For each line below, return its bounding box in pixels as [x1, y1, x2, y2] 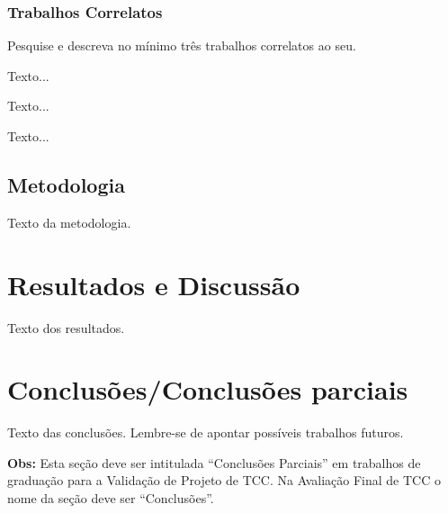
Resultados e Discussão [7, 265, 300, 302]
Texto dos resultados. [7, 318, 125, 337]
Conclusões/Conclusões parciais [7, 371, 408, 408]
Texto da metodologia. [7, 212, 131, 231]
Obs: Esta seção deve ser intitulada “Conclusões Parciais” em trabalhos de [7, 453, 421, 472]
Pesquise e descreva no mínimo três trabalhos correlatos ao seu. [7, 36, 356, 55]
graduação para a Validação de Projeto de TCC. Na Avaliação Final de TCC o [7, 471, 441, 490]
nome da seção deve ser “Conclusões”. [7, 489, 214, 508]
